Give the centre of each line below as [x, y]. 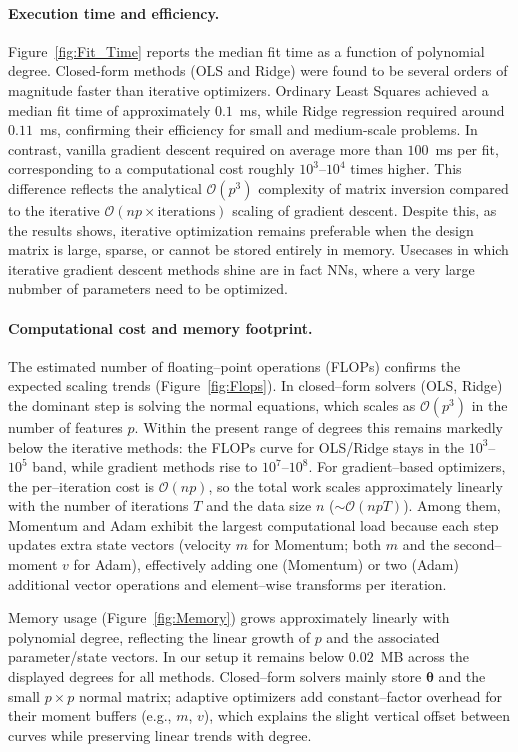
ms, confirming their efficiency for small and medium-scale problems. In [258, 129]
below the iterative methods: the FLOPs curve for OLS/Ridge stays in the [236, 446]
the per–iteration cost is [81, 485]
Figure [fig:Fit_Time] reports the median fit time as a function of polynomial [246, 50]
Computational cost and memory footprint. [160, 327]
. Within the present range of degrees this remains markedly [318, 426]
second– [478, 544]
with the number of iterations [98, 505]
